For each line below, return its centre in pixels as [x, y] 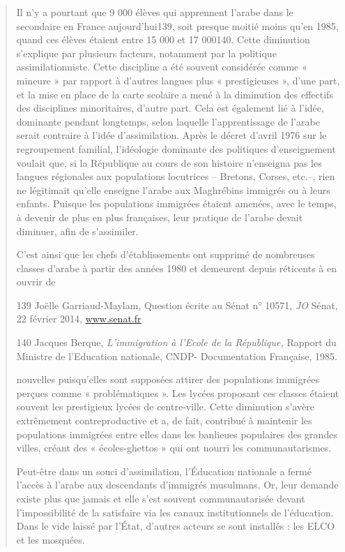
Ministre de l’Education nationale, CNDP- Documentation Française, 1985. [177, 356]
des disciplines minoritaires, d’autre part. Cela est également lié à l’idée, [170, 108]
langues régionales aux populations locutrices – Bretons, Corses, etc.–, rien [176, 176]
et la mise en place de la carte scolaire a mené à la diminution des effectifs [175, 94]
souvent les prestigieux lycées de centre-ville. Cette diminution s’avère [165, 406]
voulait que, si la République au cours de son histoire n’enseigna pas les [169, 162]
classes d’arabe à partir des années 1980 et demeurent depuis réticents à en [176, 268]
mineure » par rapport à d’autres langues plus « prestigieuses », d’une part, [178, 80]
